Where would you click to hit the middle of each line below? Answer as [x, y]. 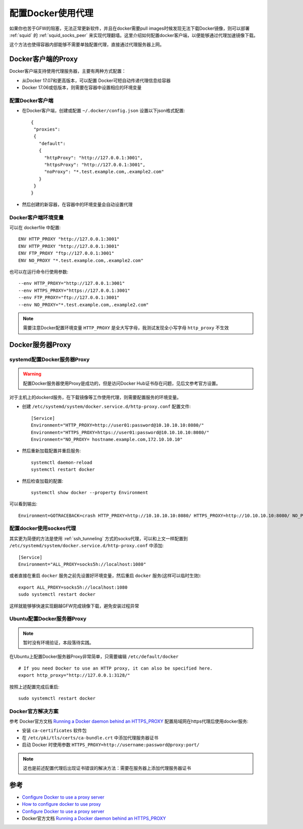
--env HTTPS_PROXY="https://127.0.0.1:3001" [74, 290]
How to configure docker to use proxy [61, 804]
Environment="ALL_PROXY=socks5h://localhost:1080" [82, 564]
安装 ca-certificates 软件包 [54, 730]
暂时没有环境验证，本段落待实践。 [58, 642]
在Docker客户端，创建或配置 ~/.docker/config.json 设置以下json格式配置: [104, 111]
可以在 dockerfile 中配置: [35, 227]
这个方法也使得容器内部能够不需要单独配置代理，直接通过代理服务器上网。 [87, 45]
